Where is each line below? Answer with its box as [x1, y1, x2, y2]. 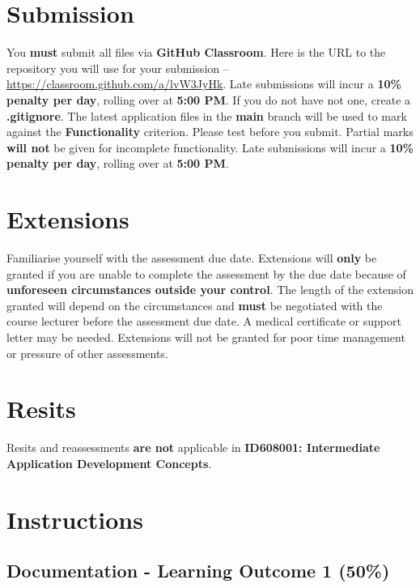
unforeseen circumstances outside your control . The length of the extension [6, 281, 414, 298]
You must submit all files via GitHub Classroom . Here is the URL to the [6, 44, 386, 61]
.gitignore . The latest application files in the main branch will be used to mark [6, 107, 407, 124]
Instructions [6, 502, 143, 535]
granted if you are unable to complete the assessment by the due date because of [6, 265, 406, 282]
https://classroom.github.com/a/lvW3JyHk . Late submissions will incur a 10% [6, 75, 401, 92]
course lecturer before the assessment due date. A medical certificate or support [6, 313, 401, 330]
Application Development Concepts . [6, 454, 212, 471]
